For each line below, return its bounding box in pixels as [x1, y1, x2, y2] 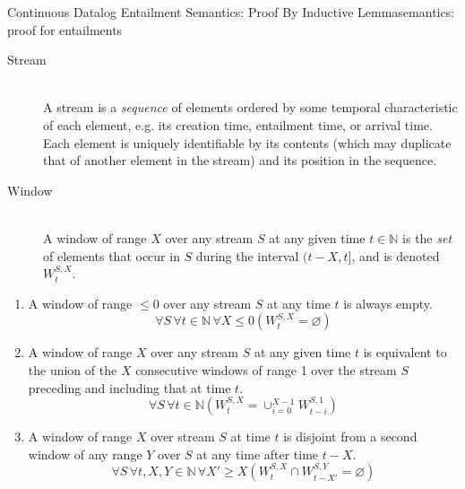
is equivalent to [363, 343, 447, 362]
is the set [402, 228, 452, 247]
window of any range [28, 444, 142, 463]
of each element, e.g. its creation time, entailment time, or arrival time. [43, 115, 433, 134]
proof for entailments [7, 20, 123, 39]
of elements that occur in [43, 246, 180, 265]
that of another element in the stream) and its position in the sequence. [43, 151, 437, 170]
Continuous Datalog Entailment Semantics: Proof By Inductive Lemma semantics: [7, 3, 455, 21]
